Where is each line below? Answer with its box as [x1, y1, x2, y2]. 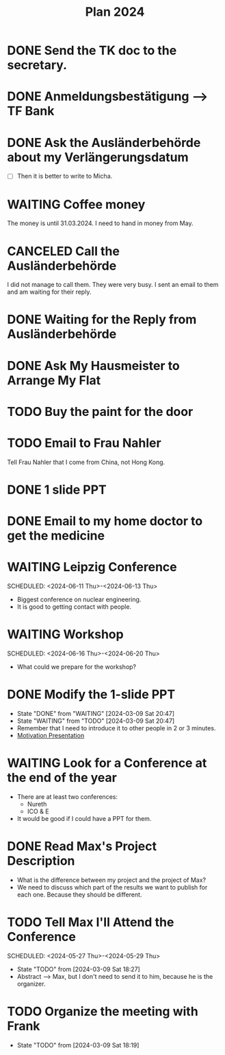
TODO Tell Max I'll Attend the [7, 914, 174, 930]
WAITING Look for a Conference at [7, 756, 207, 771]
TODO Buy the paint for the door [7, 404, 194, 419]
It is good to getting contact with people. [16, 603, 132, 611]
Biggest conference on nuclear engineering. [16, 595, 142, 604]
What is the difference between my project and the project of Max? [16, 876, 207, 884]
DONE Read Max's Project [7, 839, 157, 855]
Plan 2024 [85, 4, 145, 20]
